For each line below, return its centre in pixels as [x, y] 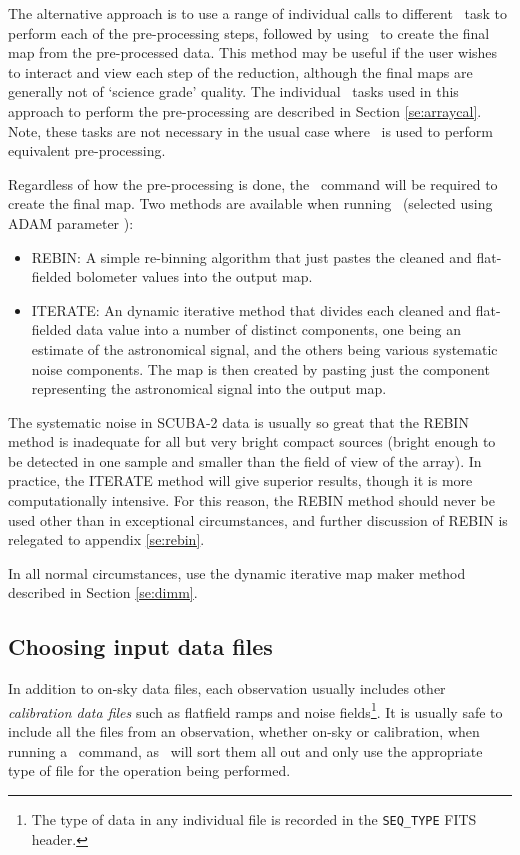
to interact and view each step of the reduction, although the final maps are [240, 71]
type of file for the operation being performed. [149, 770]
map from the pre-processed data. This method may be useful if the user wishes [253, 52]
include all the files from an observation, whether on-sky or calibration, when [244, 731]
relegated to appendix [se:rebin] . [106, 539]
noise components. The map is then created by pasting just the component [260, 368]
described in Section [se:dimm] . [103, 592]
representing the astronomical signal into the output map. [209, 388]
